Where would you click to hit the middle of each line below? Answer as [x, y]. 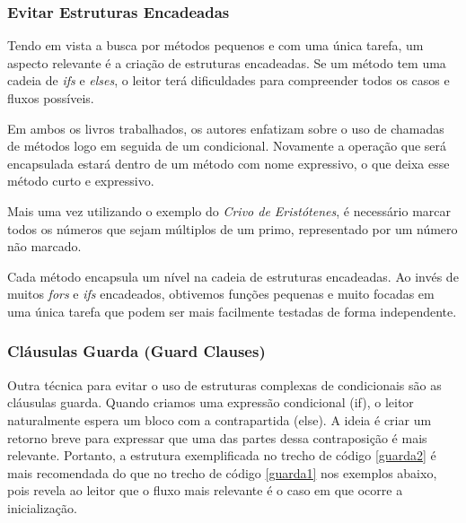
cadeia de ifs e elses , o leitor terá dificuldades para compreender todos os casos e [229, 80]
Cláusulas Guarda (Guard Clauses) [136, 351]
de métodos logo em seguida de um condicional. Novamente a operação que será [227, 146]
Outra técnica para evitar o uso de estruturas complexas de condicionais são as [224, 384]
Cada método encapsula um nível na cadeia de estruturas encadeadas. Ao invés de [233, 276]
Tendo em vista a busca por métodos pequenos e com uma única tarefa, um [215, 45]
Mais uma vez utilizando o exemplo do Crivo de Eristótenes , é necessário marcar [229, 210]
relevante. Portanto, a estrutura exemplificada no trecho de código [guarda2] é [222, 455]
